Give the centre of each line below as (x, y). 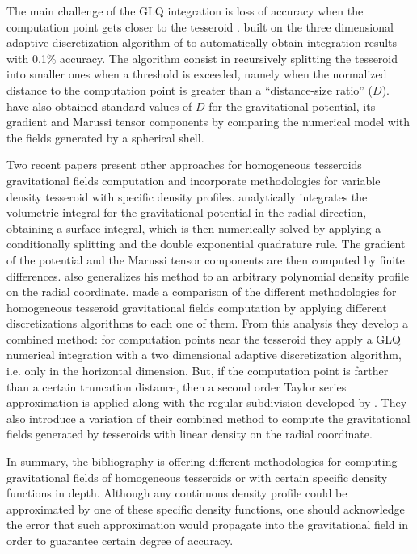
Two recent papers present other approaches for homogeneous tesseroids (184, 165)
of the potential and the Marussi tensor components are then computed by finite (206, 259)
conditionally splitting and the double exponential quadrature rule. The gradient (206, 244)
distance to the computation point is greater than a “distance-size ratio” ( (190, 89)
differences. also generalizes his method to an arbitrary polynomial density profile (208, 275)
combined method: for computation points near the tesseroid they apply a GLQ (204, 338)
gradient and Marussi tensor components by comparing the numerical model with (208, 122)
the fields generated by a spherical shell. (105, 137)
